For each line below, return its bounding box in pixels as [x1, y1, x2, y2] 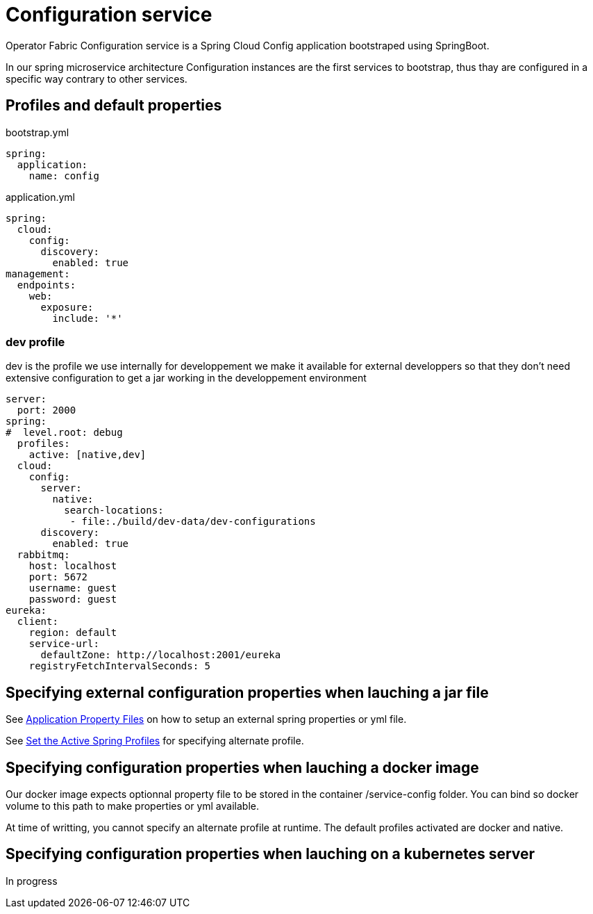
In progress [6, 874, 58, 887]
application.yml [6, 190, 75, 203]
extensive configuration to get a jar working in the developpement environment [6, 372, 367, 384]
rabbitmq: [17, 549, 70, 561]
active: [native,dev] [28, 449, 147, 461]
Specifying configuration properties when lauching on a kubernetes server [6, 845, 535, 863]
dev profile [6, 334, 65, 349]
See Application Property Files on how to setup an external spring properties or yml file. [6, 713, 407, 726]
